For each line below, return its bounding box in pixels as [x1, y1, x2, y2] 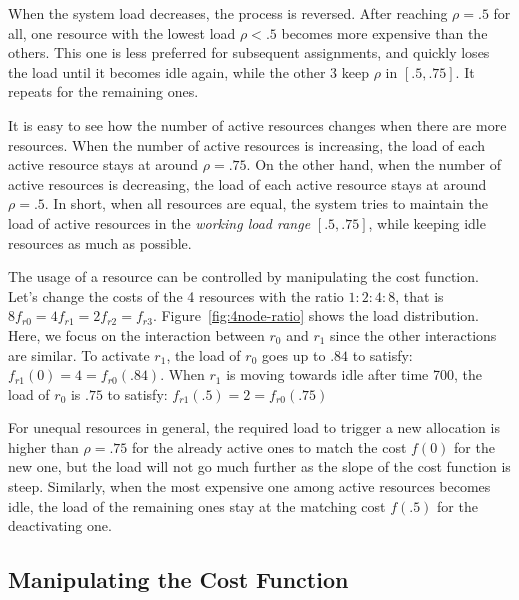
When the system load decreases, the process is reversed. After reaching [8, 3, 448, 23]
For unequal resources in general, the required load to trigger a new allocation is [8, 417, 500, 438]
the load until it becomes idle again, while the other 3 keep [8, 61, 369, 82]
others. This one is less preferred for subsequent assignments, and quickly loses [8, 42, 490, 63]
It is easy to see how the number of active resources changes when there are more [8, 114, 507, 135]
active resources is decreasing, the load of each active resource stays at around [8, 173, 487, 194]
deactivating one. [8, 515, 112, 536]
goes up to [262, 344, 326, 365]
